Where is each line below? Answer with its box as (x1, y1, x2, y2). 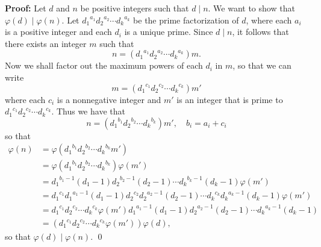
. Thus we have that (51, 105, 125, 117)
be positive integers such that (80, 2, 189, 14)
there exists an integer (5, 37, 87, 49)
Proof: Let (5, 2, 46, 14)
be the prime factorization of (133, 13, 239, 26)
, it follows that (232, 25, 289, 38)
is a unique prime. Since (124, 25, 213, 38)
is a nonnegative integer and (57, 93, 161, 105)
